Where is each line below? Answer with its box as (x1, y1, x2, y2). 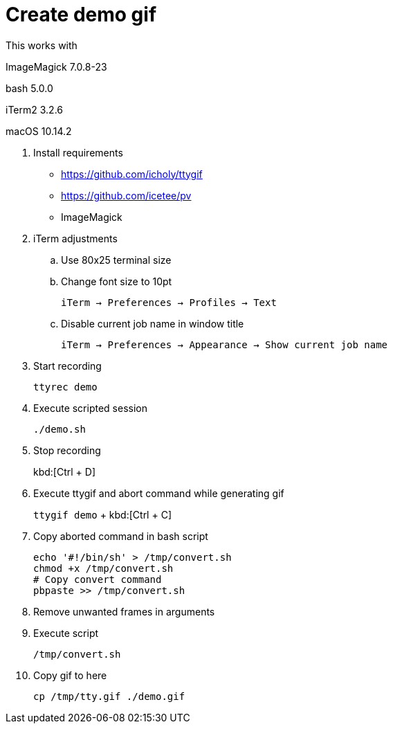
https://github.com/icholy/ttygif (61, 168, 203, 180)
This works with (6, 39, 77, 51)
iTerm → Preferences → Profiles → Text (61, 296, 277, 308)
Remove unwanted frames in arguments (33, 605, 215, 618)
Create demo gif (6, 3, 157, 26)
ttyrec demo (33, 381, 98, 393)
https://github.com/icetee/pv (61, 189, 192, 201)
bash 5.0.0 (6, 82, 53, 94)
